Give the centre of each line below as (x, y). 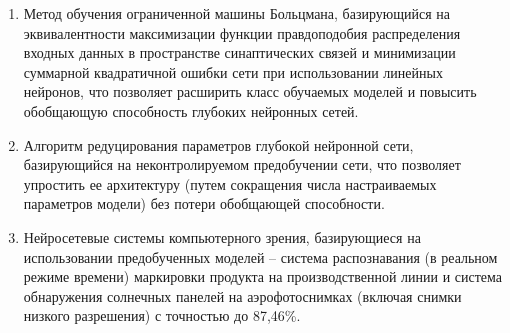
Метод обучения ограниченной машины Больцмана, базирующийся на (237, 13)
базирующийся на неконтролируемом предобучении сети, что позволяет (242, 164)
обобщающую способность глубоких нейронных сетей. (191, 110)
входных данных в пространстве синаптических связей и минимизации (239, 52)
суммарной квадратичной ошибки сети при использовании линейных (233, 71)
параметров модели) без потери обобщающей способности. (204, 203)
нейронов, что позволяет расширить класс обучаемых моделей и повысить (250, 91)
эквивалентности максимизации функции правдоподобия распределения (242, 32)
